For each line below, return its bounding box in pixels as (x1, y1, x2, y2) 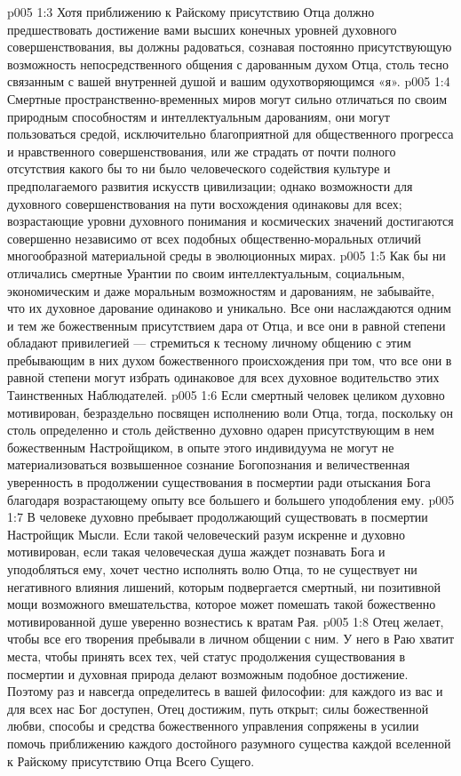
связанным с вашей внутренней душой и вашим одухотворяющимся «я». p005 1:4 (7, 72, 450, 91)
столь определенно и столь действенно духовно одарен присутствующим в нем (7, 420, 434, 439)
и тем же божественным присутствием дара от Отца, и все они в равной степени (7, 316, 446, 334)
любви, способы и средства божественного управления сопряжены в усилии (7, 716, 419, 735)
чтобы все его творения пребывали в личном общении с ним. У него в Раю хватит (7, 629, 455, 648)
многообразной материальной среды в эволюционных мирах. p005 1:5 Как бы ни (7, 246, 446, 265)
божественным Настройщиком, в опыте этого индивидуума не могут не (7, 437, 394, 456)
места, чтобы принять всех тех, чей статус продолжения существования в (7, 646, 406, 665)
